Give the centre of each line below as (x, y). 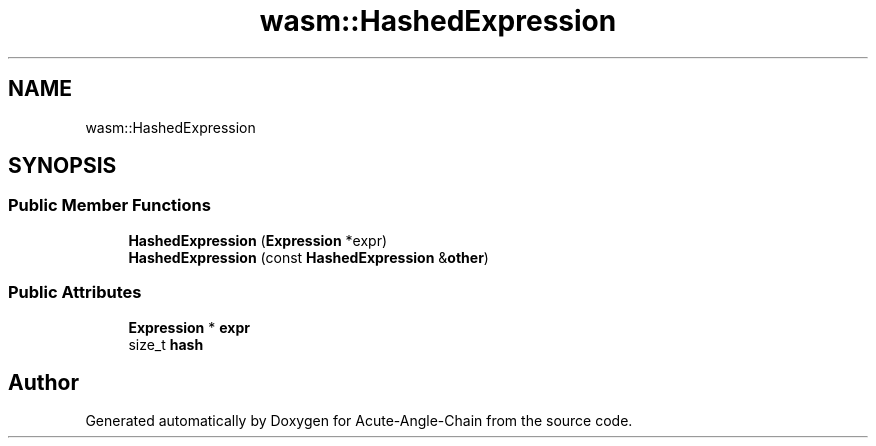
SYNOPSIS (62, 166)
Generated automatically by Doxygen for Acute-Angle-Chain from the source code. (359, 421)
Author (43, 382)
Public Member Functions (109, 205)
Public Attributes (75, 292)
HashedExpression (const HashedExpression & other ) (308, 257)
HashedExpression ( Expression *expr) (258, 240)
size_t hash (166, 344)
